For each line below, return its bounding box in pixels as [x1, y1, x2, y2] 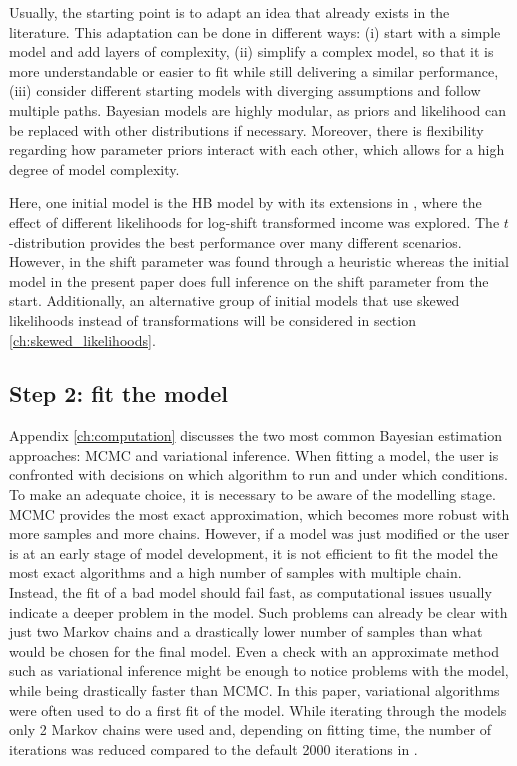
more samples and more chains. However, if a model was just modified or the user [9, 523, 510, 544]
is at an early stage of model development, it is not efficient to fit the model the [9, 542, 498, 563]
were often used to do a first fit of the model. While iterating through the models [9, 699, 507, 720]
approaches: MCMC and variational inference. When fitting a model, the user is [9, 444, 499, 465]
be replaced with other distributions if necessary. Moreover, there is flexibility [9, 119, 484, 140]
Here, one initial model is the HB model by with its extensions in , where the [9, 192, 482, 213]
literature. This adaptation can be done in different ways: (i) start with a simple [9, 21, 501, 42]
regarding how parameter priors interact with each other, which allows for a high [9, 139, 505, 160]
